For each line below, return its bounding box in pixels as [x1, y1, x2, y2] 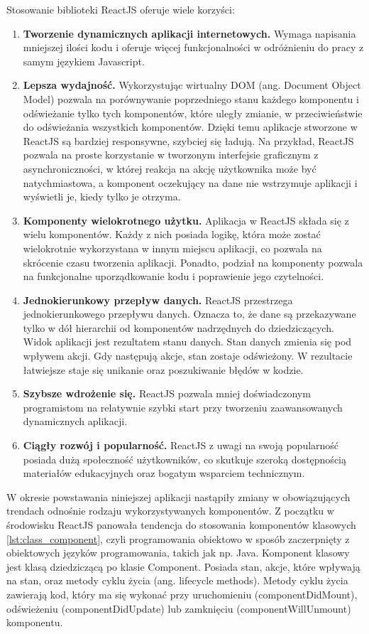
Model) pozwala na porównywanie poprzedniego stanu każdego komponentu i [23, 91, 359, 106]
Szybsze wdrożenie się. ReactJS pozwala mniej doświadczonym [23, 386, 311, 401]
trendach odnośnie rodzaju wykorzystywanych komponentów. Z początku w [6, 503, 334, 518]
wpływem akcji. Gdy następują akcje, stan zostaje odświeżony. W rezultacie [23, 348, 353, 363]
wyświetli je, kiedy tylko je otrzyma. [23, 189, 181, 204]
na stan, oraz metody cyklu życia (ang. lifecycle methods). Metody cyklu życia [6, 573, 348, 588]
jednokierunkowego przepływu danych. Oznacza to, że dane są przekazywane [23, 306, 356, 321]
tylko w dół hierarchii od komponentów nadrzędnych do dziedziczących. [23, 320, 334, 335]
